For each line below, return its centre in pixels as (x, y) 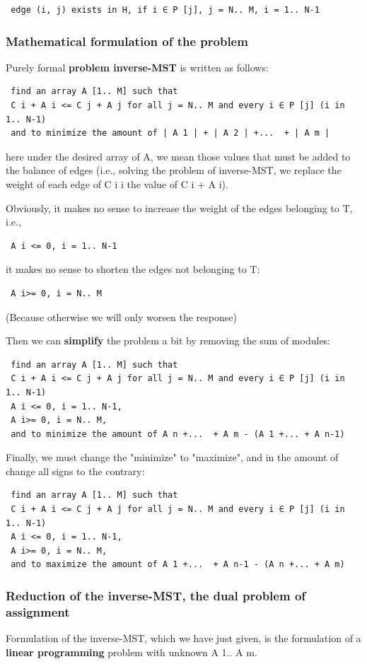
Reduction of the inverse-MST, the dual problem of (156, 595)
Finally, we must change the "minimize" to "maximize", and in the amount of (172, 457)
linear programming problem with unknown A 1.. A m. (132, 652)
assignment (38, 611)
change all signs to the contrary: (75, 471)
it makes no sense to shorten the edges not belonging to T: (133, 269)
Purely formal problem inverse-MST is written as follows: (137, 67)
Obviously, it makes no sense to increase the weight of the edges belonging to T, (179, 208)
